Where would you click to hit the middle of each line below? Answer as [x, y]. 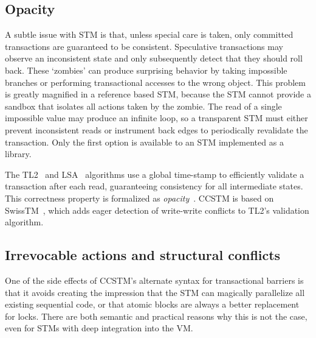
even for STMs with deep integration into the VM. [99, 328]
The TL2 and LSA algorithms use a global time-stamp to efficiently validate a [155, 174]
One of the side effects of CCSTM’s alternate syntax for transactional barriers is [154, 280]
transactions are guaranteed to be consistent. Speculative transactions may [144, 46]
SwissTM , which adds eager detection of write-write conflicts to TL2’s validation [157, 210]
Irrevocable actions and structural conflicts [143, 255]
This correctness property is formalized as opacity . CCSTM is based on [139, 198]
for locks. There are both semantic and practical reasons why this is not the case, [156, 316]
